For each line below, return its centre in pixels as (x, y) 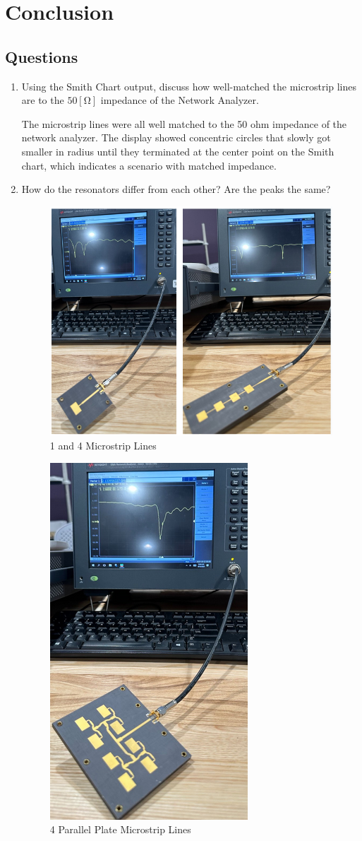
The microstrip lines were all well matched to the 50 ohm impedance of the (184, 123)
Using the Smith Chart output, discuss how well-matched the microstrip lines (189, 86)
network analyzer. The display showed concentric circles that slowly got (176, 137)
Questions (42, 56)
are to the (43, 100)
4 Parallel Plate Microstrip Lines (120, 829)
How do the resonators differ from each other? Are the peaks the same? (176, 189)
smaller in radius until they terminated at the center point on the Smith (178, 151)
